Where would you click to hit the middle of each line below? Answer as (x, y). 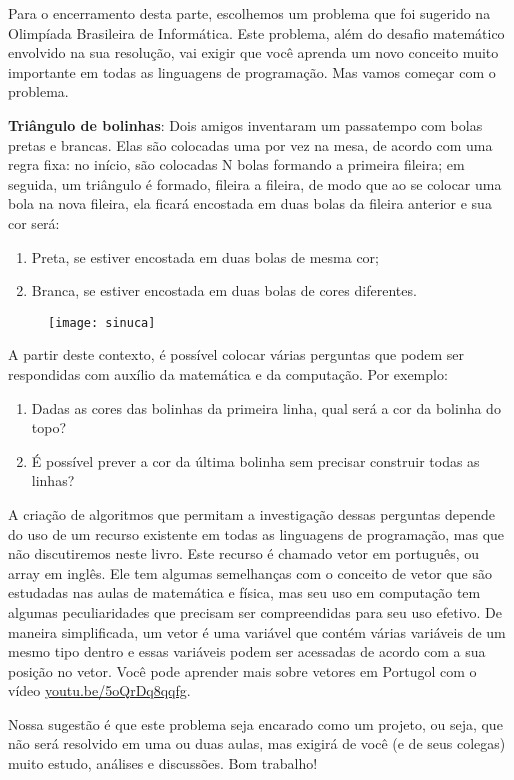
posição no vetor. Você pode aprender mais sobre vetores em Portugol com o (242, 670)
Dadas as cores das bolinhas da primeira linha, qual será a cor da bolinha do (266, 407)
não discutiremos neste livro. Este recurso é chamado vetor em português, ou (244, 553)
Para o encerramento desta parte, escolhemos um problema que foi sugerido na (249, 13)
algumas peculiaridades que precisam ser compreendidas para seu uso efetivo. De (255, 611)
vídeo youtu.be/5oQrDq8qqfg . (99, 690)
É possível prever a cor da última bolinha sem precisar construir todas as (255, 460)
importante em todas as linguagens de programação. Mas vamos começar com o (252, 71)
